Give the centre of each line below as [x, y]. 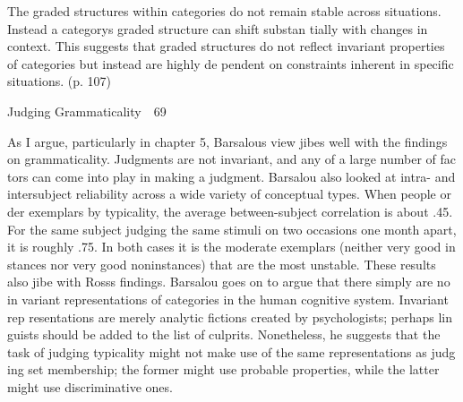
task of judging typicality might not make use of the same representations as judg [231, 351]
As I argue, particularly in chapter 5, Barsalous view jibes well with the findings [227, 141]
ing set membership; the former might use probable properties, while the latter [223, 369]
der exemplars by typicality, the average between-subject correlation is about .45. [230, 211]
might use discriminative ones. [90, 386]
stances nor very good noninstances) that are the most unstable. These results [222, 264]
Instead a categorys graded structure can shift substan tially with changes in [218, 28]
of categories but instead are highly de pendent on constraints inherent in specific [231, 63]
